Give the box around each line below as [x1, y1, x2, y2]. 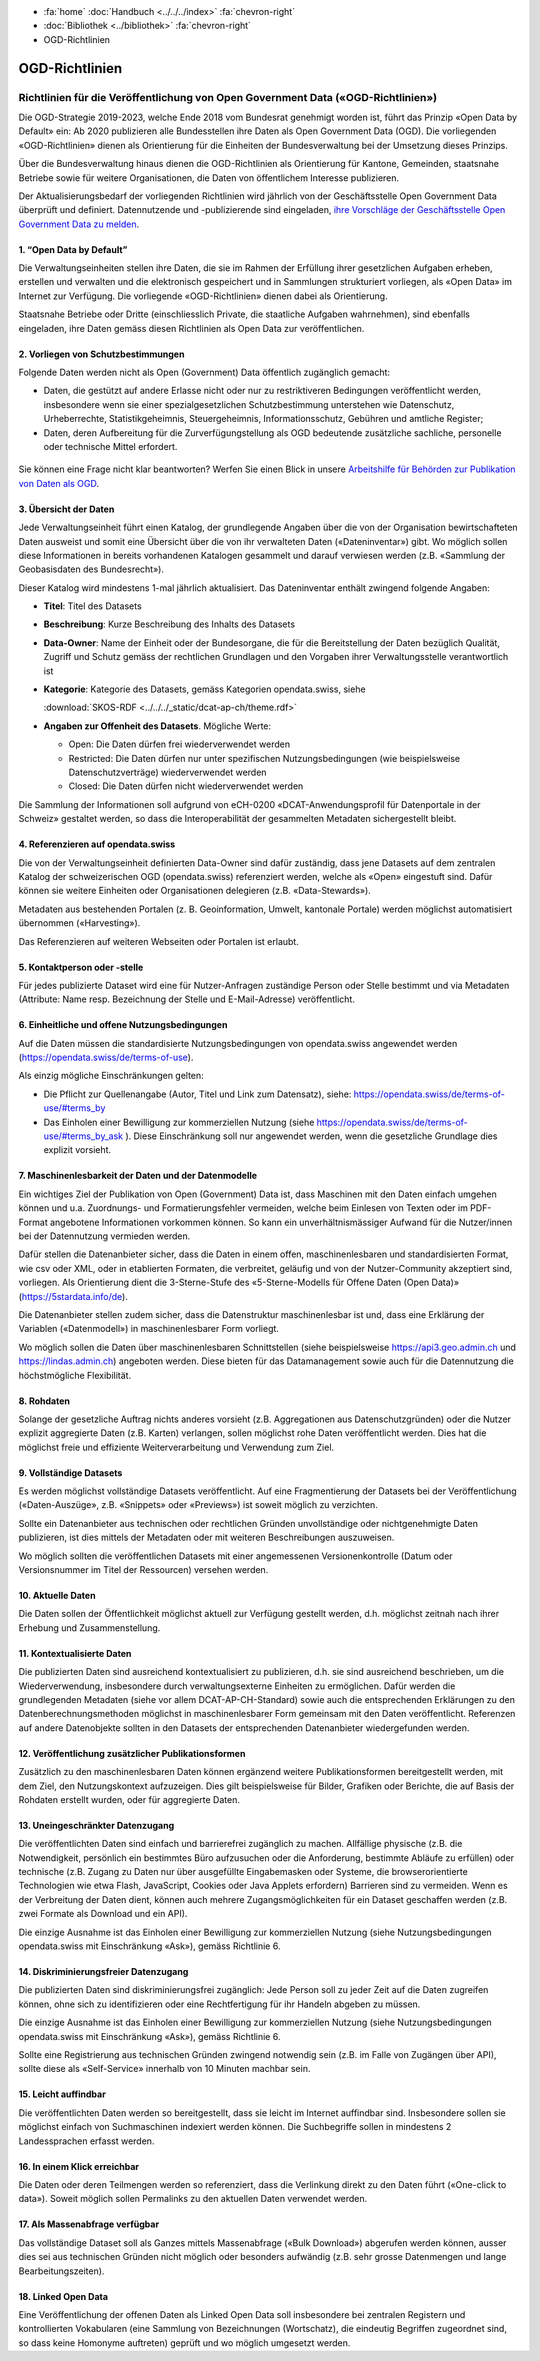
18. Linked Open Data [18, 2290, 109, 2302]
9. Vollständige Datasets [18, 1466, 123, 1479]
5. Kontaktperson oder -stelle [18, 961, 144, 973]
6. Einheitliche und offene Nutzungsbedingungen [18, 1019, 228, 1031]
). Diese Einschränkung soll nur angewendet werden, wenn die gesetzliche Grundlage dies [125, 1130, 498, 1142]
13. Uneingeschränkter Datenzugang [18, 1819, 175, 1831]
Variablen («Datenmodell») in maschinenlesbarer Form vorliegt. [18, 1323, 280, 1335]
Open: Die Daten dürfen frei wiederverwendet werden [68, 738, 290, 750]
